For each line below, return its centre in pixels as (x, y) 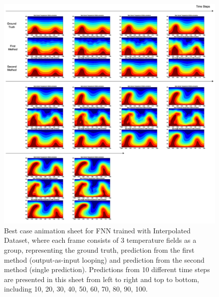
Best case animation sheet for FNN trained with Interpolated (97, 230)
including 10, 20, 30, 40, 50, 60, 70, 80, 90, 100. (76, 289)
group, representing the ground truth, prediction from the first (99, 250)
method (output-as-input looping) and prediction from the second (104, 259)
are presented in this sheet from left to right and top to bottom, (102, 279)
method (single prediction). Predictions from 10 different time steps (107, 269)
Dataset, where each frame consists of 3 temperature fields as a (100, 240)
